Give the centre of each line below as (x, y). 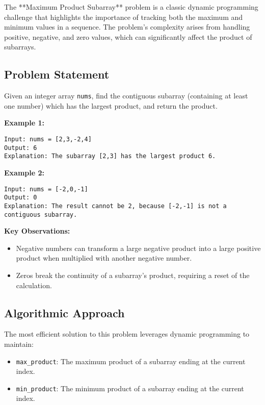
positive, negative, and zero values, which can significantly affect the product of (128, 36)
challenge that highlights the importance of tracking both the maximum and (124, 17)
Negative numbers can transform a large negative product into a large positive (138, 248)
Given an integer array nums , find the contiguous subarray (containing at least (126, 96)
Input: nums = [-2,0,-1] (46, 189)
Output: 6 (21, 148)
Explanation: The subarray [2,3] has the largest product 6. (110, 156)
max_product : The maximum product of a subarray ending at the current (131, 361)
